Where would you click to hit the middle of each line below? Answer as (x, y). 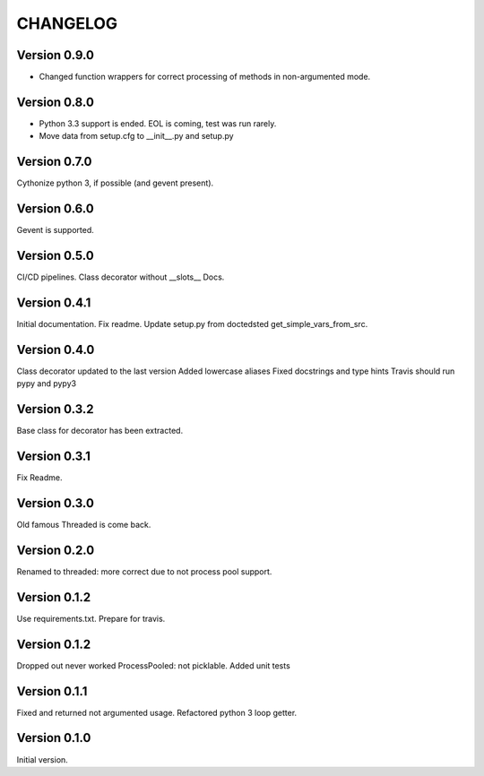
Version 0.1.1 (52, 691)
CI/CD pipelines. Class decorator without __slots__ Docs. (121, 277)
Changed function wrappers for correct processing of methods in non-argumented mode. (205, 77)
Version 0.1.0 (54, 738)
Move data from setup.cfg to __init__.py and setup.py (136, 136)
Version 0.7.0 (55, 162)
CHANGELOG (67, 23)
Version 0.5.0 (55, 255)
